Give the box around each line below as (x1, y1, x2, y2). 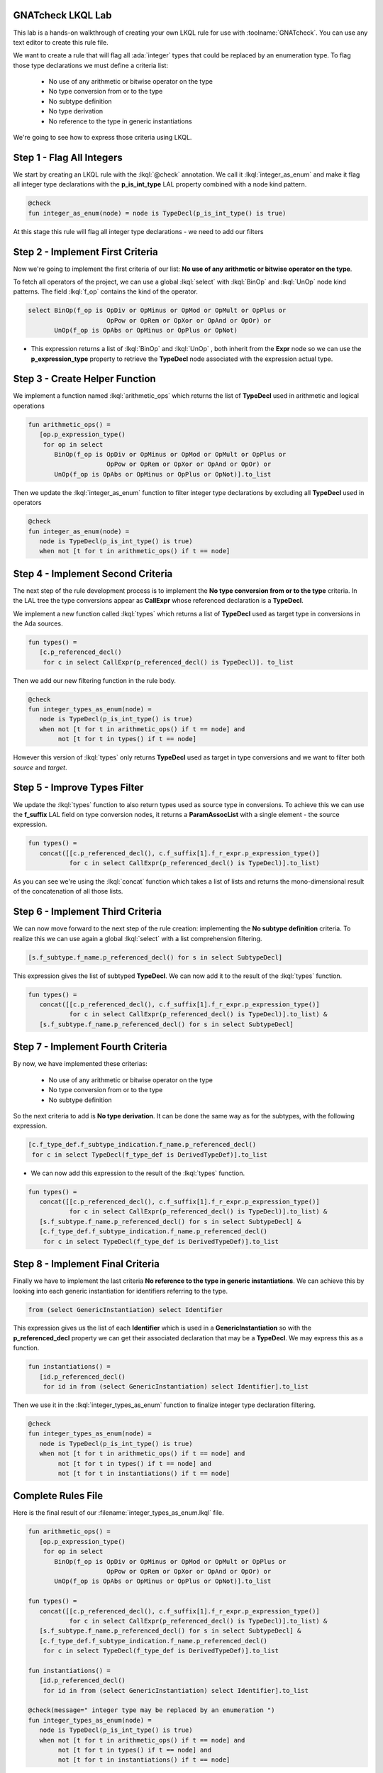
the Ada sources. (13, 619, 63, 628)
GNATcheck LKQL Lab (13, 9, 113, 21)
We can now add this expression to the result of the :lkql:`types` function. (30, 1169, 245, 1177)
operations (13, 401, 45, 410)
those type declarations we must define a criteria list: (13, 61, 169, 70)
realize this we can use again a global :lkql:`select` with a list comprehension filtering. (13, 934, 262, 943)
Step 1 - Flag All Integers (13, 151, 123, 163)
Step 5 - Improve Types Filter (13, 782, 144, 794)
